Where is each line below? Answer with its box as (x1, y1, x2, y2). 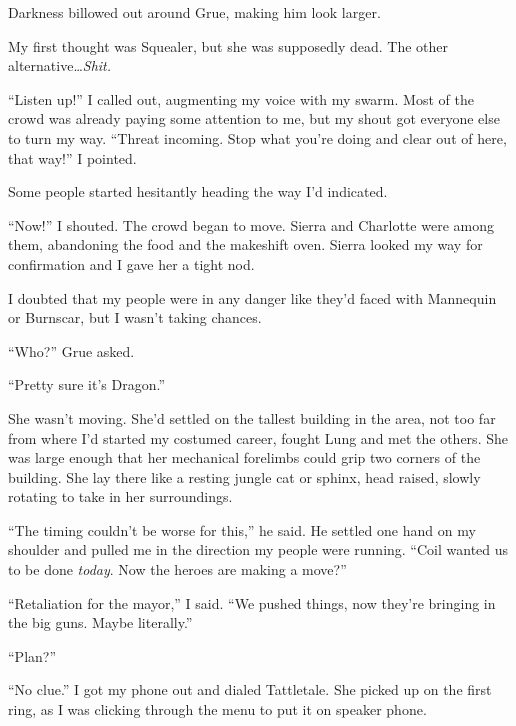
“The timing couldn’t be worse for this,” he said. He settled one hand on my (8, 519, 476, 540)
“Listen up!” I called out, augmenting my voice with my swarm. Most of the (8, 88, 474, 109)
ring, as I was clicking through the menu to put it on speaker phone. (8, 699, 427, 720)
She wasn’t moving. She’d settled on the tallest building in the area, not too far (8, 407, 496, 428)
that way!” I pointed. (8, 147, 137, 168)
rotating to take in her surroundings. (8, 486, 233, 507)
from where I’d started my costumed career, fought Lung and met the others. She (8, 427, 508, 448)
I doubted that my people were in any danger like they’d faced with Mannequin (8, 287, 497, 308)
